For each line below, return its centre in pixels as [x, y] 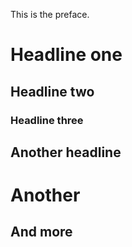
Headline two [52, 91]
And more [41, 232]
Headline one [66, 55]
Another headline [66, 152]
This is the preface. [50, 14]
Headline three [47, 120]
